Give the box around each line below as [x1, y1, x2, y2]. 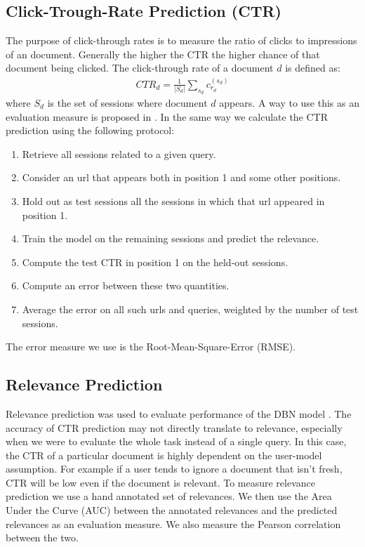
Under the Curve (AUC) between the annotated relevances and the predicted [6, 503, 338, 518]
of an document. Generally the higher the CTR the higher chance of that [6, 46, 320, 61]
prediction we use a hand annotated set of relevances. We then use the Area [6, 489, 332, 503]
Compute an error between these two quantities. [22, 278, 230, 293]
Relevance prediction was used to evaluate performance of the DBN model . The [6, 406, 352, 421]
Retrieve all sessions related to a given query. [22, 146, 216, 161]
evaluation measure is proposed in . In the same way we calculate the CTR [6, 109, 328, 124]
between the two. [6, 530, 79, 545]
